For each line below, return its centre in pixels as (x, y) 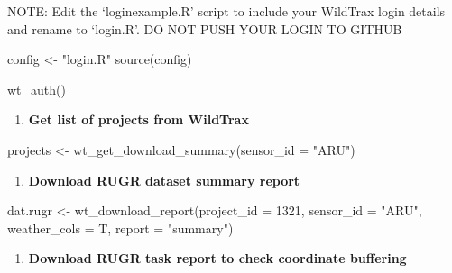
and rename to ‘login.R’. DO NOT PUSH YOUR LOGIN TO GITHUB (205, 28)
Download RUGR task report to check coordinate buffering (217, 258)
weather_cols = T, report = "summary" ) (120, 227)
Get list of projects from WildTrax (138, 119)
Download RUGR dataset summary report (164, 180)
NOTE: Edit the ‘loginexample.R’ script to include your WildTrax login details (226, 11)
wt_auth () (37, 89)
